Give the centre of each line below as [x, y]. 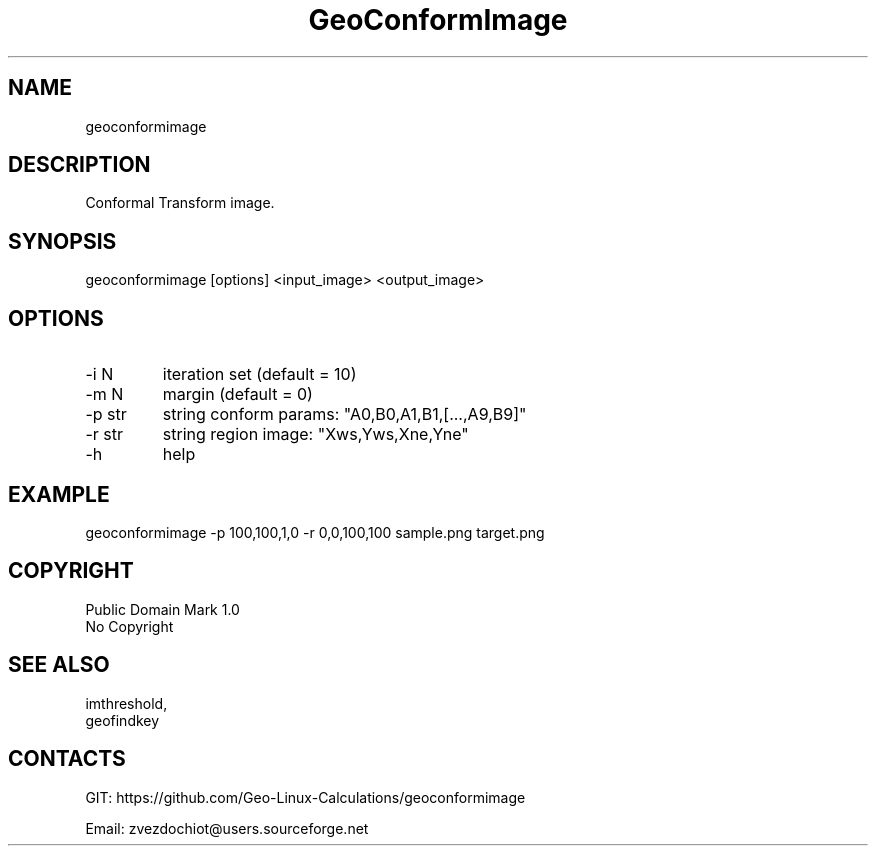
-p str [106, 414]
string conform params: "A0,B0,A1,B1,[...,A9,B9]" [344, 414]
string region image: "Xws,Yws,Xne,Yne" [315, 434]
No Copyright [129, 626]
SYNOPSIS [62, 241]
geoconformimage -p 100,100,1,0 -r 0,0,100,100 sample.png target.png [315, 532]
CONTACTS [67, 759]
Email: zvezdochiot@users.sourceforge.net [227, 828]
